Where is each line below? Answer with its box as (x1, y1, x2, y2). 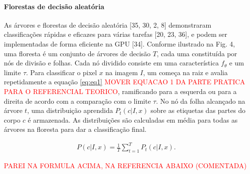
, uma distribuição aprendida (27, 105, 113, 115)
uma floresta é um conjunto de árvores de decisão (4, 48, 151, 58)
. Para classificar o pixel (26, 67, 97, 77)
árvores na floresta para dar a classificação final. (4, 124, 147, 134)
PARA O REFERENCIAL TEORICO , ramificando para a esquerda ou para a (4, 86, 237, 96)
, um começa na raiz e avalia (143, 67, 228, 77)
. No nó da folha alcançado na (156, 95, 245, 106)
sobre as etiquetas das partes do (150, 105, 246, 115)
